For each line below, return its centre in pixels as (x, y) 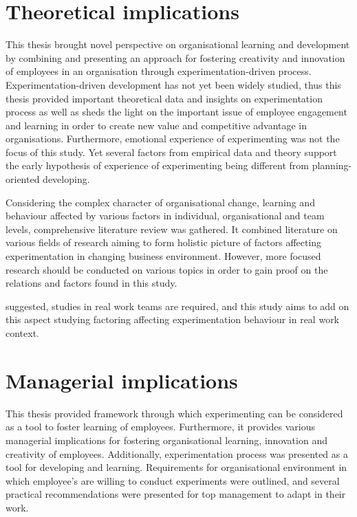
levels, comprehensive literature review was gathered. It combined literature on (172, 229)
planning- (332, 165)
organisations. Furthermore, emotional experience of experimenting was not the (173, 139)
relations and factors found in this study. (91, 283)
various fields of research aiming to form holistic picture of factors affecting (164, 242)
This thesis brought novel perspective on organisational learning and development (178, 44)
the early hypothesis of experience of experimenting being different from (157, 165)
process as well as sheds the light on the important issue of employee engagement (176, 112)
